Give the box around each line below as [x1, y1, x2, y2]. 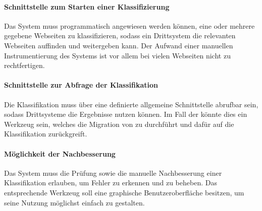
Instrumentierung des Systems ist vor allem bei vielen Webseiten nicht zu [4, 50, 231, 60]
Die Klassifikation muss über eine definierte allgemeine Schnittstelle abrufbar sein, [4, 99, 258, 109]
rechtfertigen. [4, 60, 45, 71]
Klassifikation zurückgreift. [4, 128, 87, 139]
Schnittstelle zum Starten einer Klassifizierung [4, 1, 170, 12]
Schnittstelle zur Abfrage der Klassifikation [4, 80, 158, 90]
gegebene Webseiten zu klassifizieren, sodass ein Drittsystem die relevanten [4, 30, 236, 41]
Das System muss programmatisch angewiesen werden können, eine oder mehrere [4, 20, 255, 31]
